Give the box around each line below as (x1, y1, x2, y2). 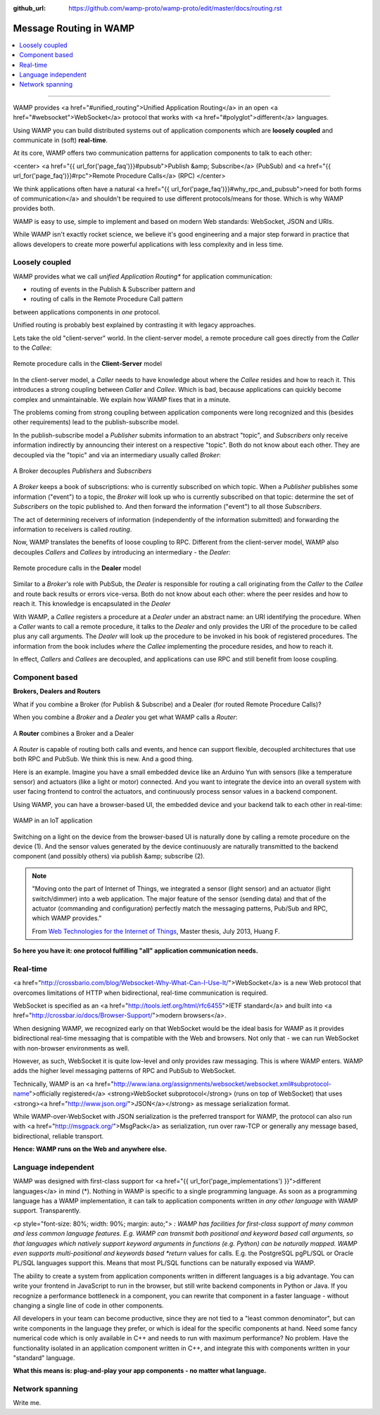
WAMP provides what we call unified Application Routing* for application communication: (13, 272, 272, 281)
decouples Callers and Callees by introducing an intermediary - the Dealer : (13, 547, 231, 556)
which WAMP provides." (32, 914, 102, 922)
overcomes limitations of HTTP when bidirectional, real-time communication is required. (13, 989, 268, 997)
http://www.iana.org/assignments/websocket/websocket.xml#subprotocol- (113, 1079, 332, 1088)
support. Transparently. (13, 1207, 81, 1215)
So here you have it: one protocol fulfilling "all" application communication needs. (13, 946, 258, 955)
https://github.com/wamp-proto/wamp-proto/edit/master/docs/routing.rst (68, 4, 282, 12)
